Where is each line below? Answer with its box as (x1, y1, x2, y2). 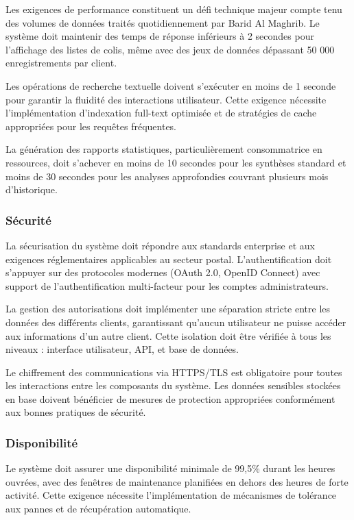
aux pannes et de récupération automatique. (5, 502, 191, 516)
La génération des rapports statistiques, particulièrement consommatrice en (5, 142, 322, 156)
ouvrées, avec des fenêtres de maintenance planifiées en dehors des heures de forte (5, 474, 349, 488)
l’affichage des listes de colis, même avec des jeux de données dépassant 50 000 (5, 42, 335, 56)
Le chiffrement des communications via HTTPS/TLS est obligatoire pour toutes (5, 364, 342, 379)
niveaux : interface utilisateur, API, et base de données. (5, 342, 239, 356)
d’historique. (5, 182, 58, 197)
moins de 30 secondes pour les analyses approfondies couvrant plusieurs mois (5, 169, 329, 183)
